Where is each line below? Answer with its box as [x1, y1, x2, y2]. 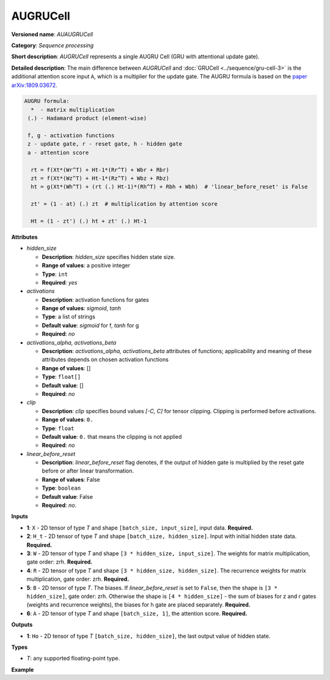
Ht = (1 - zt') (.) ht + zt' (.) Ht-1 [31, 217, 147, 225]
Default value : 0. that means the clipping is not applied [42, 433, 182, 440]
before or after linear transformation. [42, 467, 134, 474]
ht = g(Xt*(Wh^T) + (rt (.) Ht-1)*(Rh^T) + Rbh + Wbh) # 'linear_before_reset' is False [31, 184, 308, 190]
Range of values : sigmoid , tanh [42, 305, 122, 312]
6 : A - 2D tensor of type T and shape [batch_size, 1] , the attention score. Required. [26, 610, 248, 617]
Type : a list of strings [42, 313, 96, 321]
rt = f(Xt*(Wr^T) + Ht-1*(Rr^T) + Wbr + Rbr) [31, 166, 169, 173]
